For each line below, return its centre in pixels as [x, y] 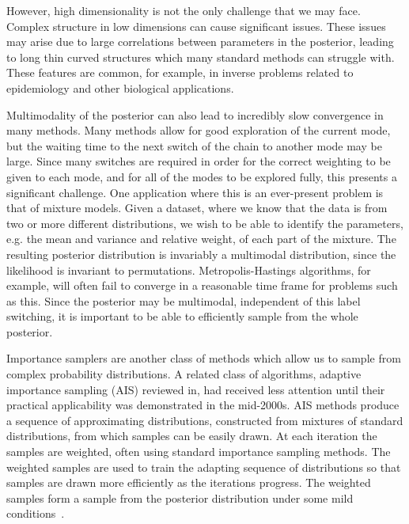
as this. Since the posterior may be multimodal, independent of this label [184, 300]
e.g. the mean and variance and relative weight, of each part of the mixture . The [201, 239]
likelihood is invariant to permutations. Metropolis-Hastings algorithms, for [189, 270]
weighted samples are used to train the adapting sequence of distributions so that [204, 467]
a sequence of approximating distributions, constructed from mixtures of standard [205, 420]
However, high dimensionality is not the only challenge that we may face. [184, 10]
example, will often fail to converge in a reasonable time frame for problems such [202, 285]
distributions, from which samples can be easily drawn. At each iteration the [192, 436]
